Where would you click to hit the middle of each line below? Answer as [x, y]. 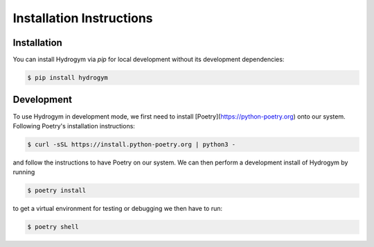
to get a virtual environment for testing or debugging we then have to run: [118, 209]
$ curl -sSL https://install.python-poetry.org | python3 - [132, 144]
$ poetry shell [53, 227]
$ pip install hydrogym [68, 78]
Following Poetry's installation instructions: [74, 126]
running [24, 172]
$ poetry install [57, 190]
